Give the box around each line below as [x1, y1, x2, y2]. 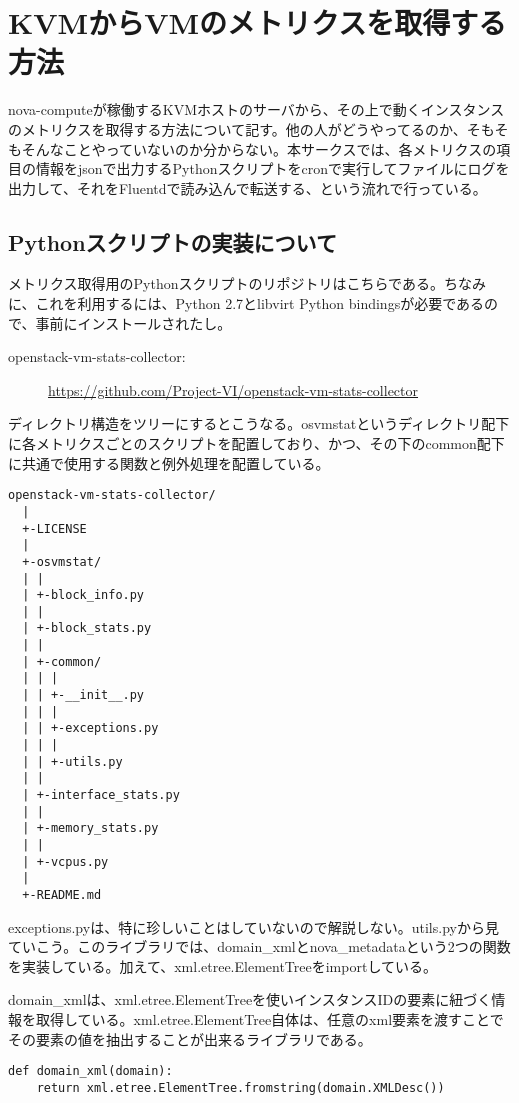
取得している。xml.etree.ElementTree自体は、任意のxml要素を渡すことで [35, 1009, 504, 1030]
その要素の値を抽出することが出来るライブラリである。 [8, 1028, 372, 1049]
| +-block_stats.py [22, 621, 152, 636]
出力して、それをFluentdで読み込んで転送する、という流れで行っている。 [8, 177, 487, 198]
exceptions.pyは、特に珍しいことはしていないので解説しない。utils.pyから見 [8, 916, 499, 937]
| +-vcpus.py [22, 854, 109, 869]
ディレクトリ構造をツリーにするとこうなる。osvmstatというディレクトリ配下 [8, 413, 510, 434]
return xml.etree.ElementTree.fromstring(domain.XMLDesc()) [36, 1080, 445, 1095]
